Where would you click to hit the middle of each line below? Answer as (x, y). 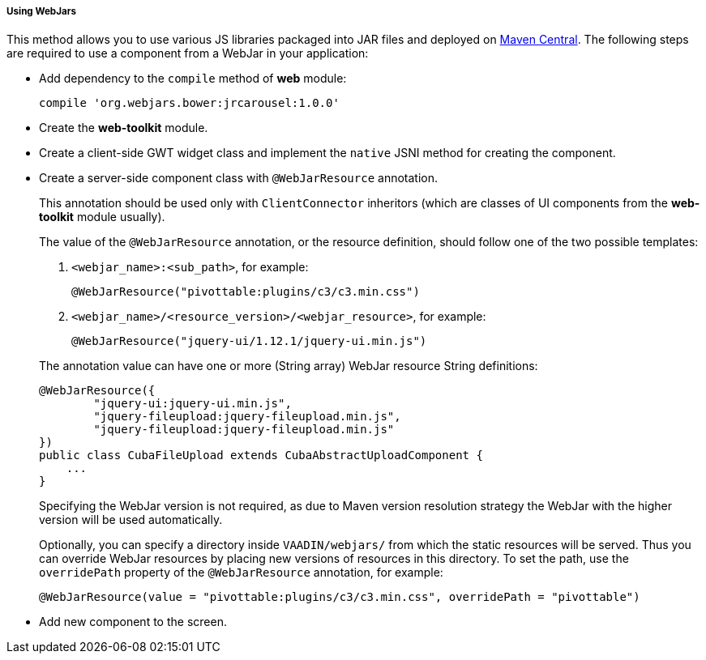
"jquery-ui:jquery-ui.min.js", (193, 404)
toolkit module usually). (102, 217)
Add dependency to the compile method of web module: (193, 79)
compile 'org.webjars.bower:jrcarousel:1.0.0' (189, 103)
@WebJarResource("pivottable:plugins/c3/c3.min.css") (246, 292)
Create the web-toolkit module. (124, 128)
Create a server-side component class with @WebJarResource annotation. (238, 178)
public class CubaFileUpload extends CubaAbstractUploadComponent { (261, 456)
